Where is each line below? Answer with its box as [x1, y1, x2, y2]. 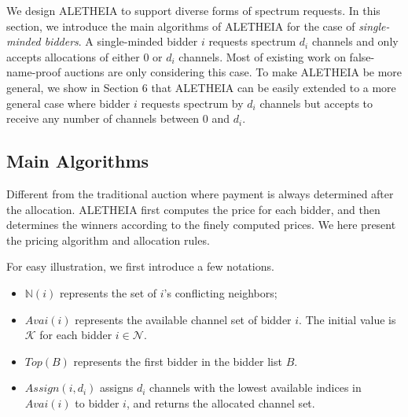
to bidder [75, 394, 119, 411]
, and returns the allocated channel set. [126, 394, 315, 411]
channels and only [311, 33, 399, 50]
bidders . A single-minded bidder [44, 33, 198, 50]
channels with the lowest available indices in [149, 379, 362, 396]
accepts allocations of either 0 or [6, 48, 163, 65]
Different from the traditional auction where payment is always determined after [6, 185, 394, 201]
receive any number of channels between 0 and [6, 110, 230, 127]
